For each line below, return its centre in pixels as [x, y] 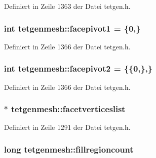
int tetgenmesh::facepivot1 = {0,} [72, 28]
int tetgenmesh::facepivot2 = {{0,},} [78, 68]
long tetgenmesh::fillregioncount [69, 149]
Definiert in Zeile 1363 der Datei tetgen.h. [67, 6]
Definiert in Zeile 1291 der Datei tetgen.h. [67, 127]
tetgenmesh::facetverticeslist [68, 109]
